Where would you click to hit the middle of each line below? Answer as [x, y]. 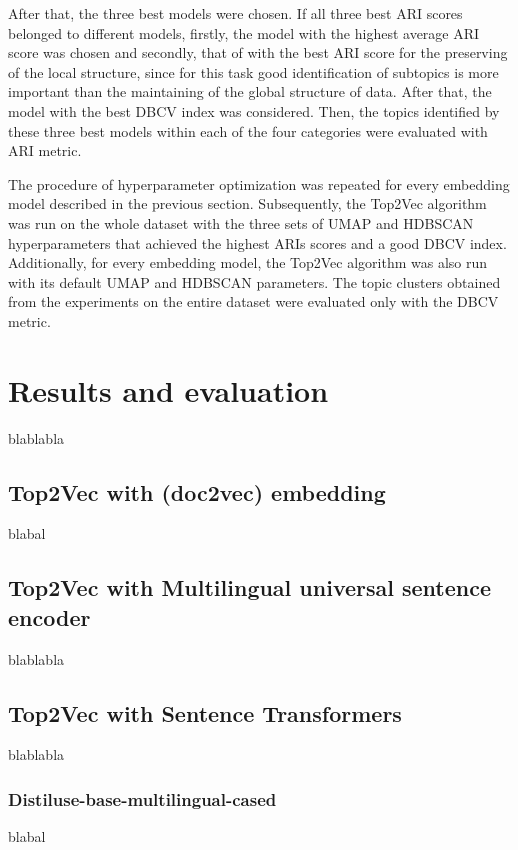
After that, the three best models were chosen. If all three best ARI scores [235, 13]
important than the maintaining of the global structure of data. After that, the [250, 91]
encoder [49, 616]
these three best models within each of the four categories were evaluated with [248, 130]
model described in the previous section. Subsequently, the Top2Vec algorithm [247, 203]
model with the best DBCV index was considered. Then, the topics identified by [254, 110]
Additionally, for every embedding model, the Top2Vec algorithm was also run [248, 262]
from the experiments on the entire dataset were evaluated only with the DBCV [253, 301]
